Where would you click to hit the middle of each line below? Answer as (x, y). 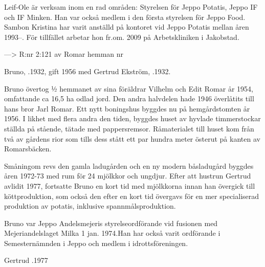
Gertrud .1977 (26, 260)
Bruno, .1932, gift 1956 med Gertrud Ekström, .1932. (87, 71)
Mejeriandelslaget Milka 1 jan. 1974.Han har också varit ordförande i (112, 233)
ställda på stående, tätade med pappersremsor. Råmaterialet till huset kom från (129, 128)
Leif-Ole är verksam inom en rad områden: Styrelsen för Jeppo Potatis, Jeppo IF (131, 7)
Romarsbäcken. (28, 149)
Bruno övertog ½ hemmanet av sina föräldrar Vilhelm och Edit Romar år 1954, (129, 88)
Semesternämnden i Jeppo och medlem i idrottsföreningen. (96, 243)
